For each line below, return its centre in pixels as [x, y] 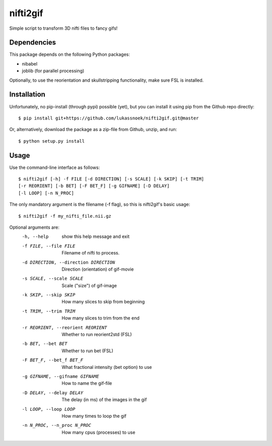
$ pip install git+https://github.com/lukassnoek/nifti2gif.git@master [109, 118]
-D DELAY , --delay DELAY [52, 393]
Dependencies [33, 43]
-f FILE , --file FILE [49, 246]
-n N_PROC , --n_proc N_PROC [57, 425]
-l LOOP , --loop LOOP [49, 409]
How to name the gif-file [87, 384]
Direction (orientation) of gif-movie [98, 269]
